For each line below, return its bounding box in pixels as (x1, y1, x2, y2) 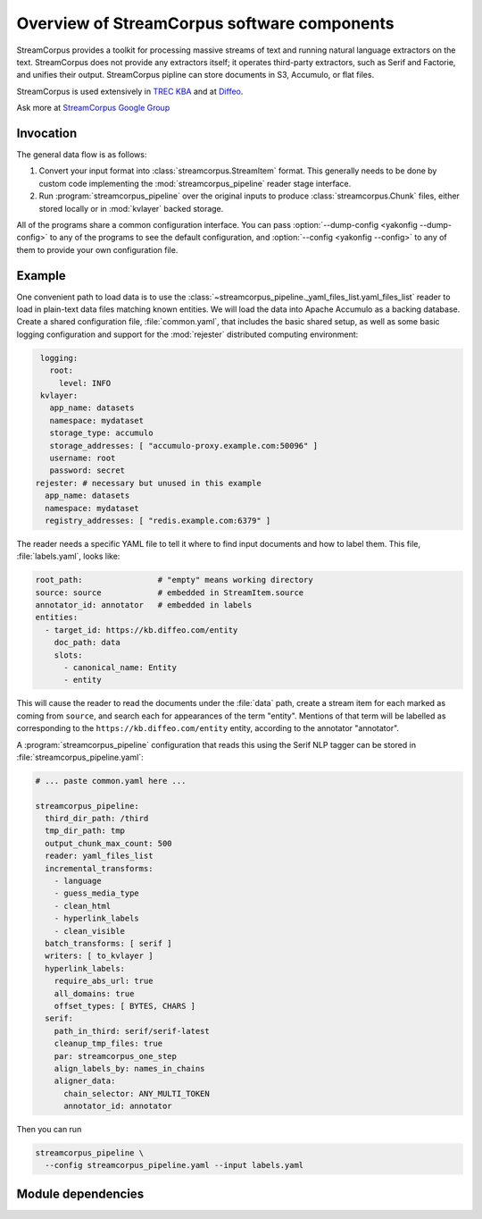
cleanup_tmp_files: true (54, 1038, 163, 1049)
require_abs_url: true (54, 976, 154, 987)
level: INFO (58, 378, 112, 388)
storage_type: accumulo (49, 428, 154, 438)
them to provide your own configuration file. (16, 244, 179, 255)
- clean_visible (54, 926, 125, 936)
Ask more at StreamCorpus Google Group (16, 103, 170, 113)
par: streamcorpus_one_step (54, 1051, 178, 1061)
